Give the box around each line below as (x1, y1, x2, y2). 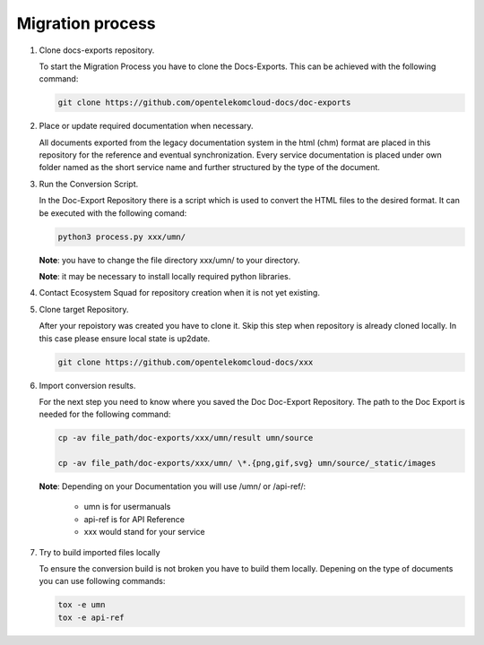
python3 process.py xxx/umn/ (57, 231, 186, 242)
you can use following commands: (39, 576, 166, 587)
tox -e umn (57, 600, 106, 610)
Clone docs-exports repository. (39, 45, 155, 56)
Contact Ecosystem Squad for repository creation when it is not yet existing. (39, 288, 320, 298)
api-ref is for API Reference (83, 513, 186, 524)
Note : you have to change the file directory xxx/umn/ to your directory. (39, 254, 300, 265)
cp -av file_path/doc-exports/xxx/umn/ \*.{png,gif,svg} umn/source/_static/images (57, 458, 436, 469)
